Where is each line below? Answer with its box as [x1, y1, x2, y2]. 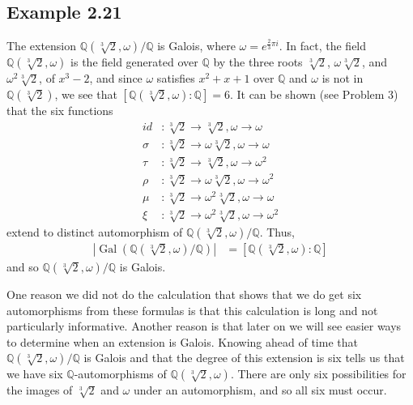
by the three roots [213, 53, 303, 70]
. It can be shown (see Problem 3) [229, 85, 398, 102]
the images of [6, 382, 73, 399]
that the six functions [6, 101, 113, 118]
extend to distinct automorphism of [6, 224, 183, 241]
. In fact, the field [279, 37, 367, 54]
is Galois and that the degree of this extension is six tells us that [83, 349, 405, 366]
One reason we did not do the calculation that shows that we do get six [6, 286, 362, 303]
